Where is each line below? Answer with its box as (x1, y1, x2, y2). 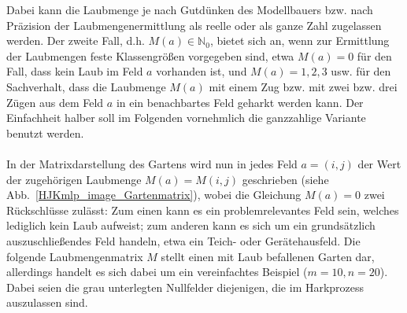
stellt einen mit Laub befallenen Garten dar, (161, 248, 375, 264)
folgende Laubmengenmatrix (6, 248, 143, 264)
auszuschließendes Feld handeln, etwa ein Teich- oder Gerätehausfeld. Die (6, 232, 361, 249)
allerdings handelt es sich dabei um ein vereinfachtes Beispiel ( (6, 263, 308, 280)
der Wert (357, 155, 401, 171)
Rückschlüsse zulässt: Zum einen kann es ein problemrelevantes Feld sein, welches (6, 201, 399, 218)
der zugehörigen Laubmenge (6, 171, 142, 187)
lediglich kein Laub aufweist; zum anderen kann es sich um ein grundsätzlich (6, 217, 376, 234)
